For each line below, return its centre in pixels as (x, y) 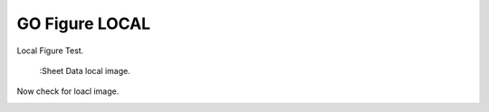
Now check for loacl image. (68, 91)
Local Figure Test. (50, 51)
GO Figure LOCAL (84, 23)
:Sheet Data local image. (85, 70)
